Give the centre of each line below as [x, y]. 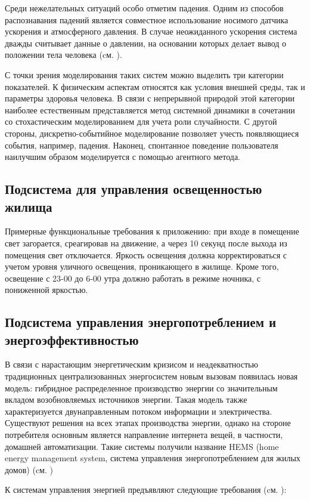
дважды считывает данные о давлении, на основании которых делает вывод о [146, 43]
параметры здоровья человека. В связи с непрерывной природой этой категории [150, 98]
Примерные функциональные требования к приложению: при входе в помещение [152, 231]
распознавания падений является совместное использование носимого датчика [147, 19]
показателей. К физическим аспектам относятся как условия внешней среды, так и [155, 86]
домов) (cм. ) [29, 469]
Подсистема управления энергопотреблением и [141, 322]
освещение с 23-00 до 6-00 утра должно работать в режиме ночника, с [133, 278]
